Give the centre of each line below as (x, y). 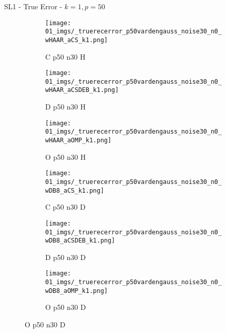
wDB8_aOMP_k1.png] (77, 291)
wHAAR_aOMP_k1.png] (78, 141)
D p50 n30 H (65, 107)
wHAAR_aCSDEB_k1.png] (82, 90)
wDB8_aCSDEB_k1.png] (80, 241)
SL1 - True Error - (33, 6)
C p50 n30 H (65, 56)
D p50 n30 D (65, 257)
